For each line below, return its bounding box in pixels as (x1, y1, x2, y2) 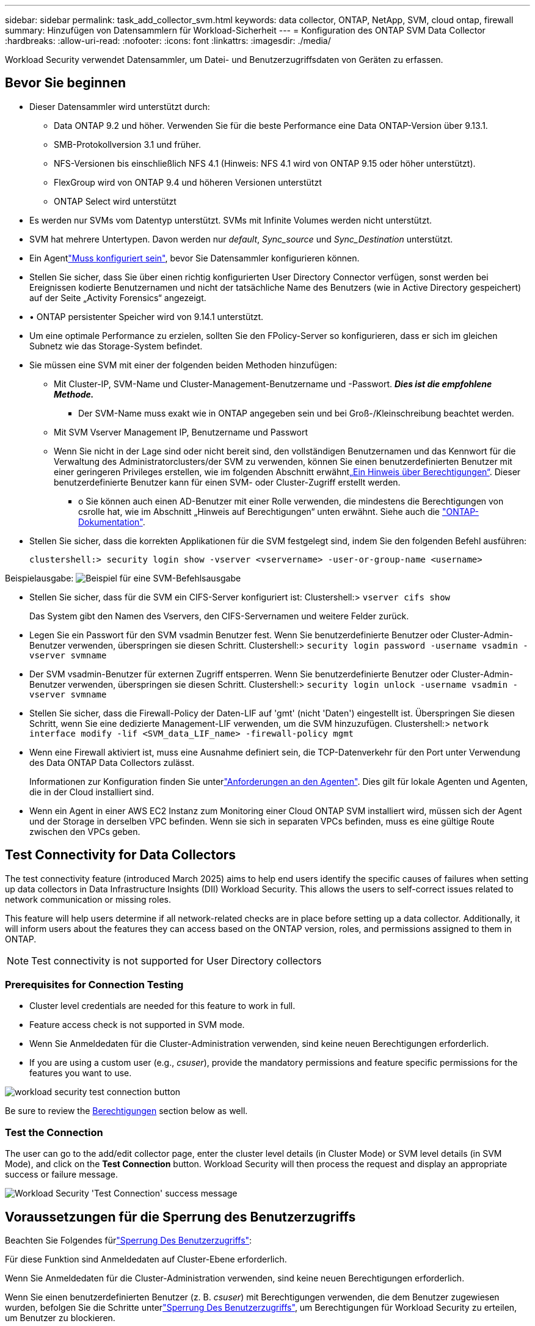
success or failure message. (5, 1169, 118, 1180)
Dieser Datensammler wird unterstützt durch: (29, 101, 210, 112)
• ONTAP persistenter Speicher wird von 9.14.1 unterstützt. (29, 311, 264, 322)
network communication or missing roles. (5, 894, 171, 905)
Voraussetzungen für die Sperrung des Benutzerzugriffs (5, 1209, 356, 1225)
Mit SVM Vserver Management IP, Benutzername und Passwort (54, 426, 308, 437)
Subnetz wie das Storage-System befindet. (29, 340, 203, 351)
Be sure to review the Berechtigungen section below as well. (5, 1106, 248, 1117)
